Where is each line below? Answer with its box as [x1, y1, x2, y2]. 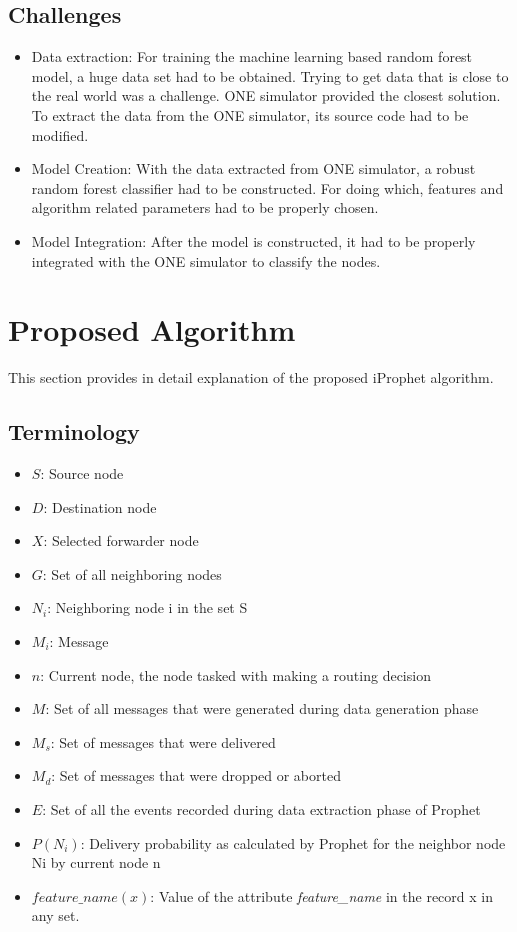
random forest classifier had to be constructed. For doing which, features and [31, 177, 504, 198]
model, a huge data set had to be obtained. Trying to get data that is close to [31, 65, 509, 86]
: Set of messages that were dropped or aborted [51, 765, 341, 786]
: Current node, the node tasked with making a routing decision [40, 664, 431, 685]
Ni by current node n [31, 852, 161, 873]
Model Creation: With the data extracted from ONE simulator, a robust [31, 158, 476, 179]
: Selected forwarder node [43, 530, 199, 551]
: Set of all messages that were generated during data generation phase [45, 698, 479, 719]
